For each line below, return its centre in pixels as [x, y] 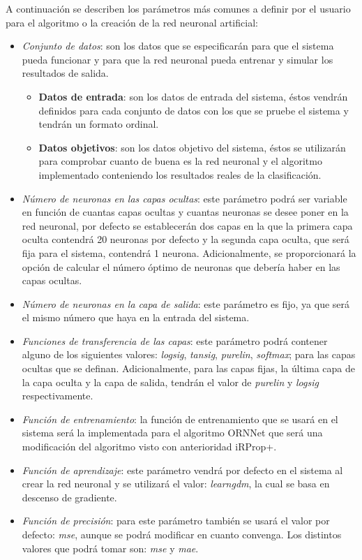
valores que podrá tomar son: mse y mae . [110, 548]
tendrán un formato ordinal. [99, 124]
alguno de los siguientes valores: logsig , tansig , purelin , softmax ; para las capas [189, 354]
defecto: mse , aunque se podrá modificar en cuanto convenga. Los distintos [182, 534]
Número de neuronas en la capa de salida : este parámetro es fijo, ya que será [186, 303]
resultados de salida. [65, 73]
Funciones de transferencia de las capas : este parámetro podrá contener [175, 340]
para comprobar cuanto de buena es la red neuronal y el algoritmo [180, 161]
